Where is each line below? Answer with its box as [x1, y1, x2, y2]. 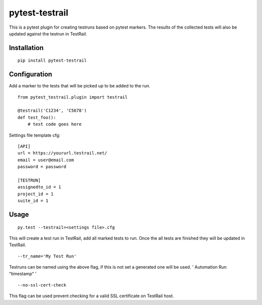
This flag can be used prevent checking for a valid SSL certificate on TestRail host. [9, 293, 174, 299]
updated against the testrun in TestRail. [9, 31, 87, 36]
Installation [9, 44, 44, 52]
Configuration [9, 70, 52, 79]
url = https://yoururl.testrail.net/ [17, 151, 108, 156]
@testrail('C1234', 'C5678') [17, 108, 87, 114]
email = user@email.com [17, 157, 74, 163]
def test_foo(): [17, 115, 56, 120]
